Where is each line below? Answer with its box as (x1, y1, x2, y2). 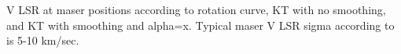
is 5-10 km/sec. (6, 32, 79, 49)
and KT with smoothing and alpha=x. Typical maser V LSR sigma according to (6, 16, 395, 33)
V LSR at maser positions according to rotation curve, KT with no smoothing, (6, 2, 386, 17)
